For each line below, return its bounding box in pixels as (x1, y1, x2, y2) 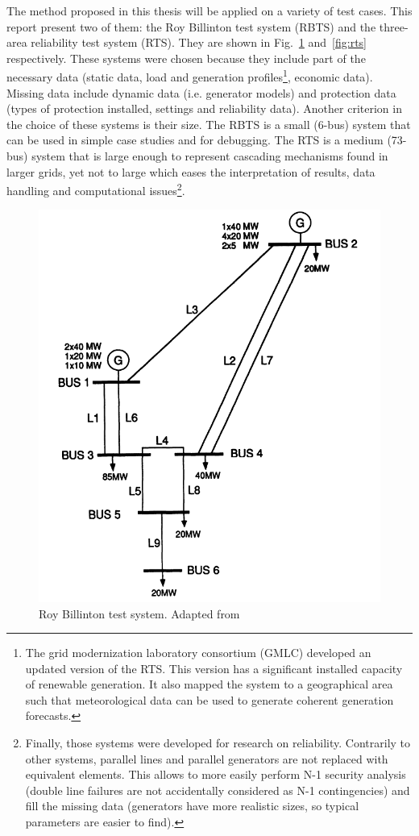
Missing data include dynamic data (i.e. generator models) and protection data (6, 84, 396, 101)
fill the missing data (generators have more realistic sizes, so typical (25, 797, 359, 814)
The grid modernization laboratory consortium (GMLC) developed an (25, 644, 371, 661)
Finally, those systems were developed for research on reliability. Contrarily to (25, 734, 411, 751)
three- (379, 18, 409, 35)
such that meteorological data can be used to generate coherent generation (25, 691, 394, 708)
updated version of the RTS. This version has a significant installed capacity (25, 659, 403, 676)
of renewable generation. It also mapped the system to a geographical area (25, 676, 393, 693)
